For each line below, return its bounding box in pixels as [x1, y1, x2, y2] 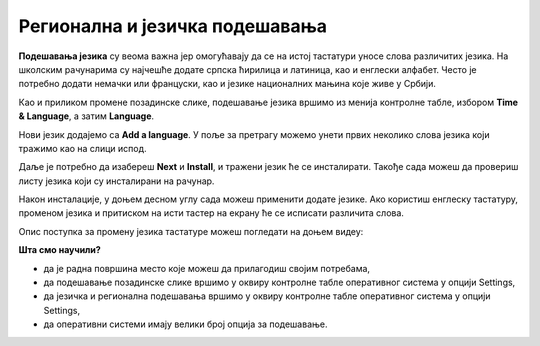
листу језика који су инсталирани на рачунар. [18, 175, 215, 187]
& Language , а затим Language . [18, 110, 155, 122]
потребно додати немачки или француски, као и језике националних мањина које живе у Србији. [18, 78, 437, 90]
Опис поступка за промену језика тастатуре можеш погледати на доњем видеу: [18, 225, 364, 237]
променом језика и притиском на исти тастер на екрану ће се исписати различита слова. [18, 207, 405, 219]
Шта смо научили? [18, 244, 102, 256]
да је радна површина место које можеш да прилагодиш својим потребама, [43, 262, 370, 274]
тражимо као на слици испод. [18, 142, 147, 154]
